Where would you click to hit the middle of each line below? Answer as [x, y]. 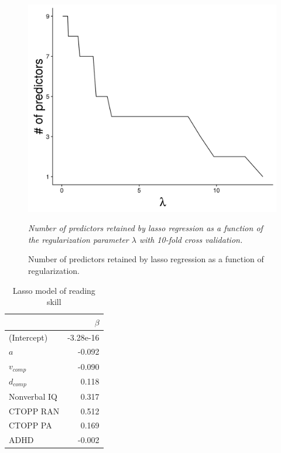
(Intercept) [28, 337]
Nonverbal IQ [33, 396]
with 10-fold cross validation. [191, 239]
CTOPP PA [30, 425]
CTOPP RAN [34, 411]
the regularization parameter [78, 239]
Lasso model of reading [54, 290]
